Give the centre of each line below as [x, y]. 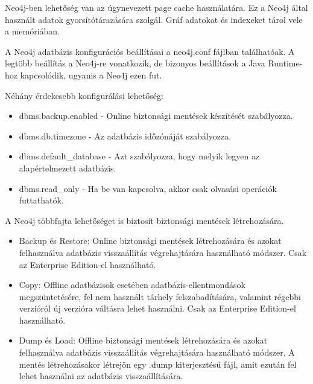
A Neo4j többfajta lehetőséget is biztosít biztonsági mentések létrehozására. [144, 220]
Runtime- [285, 63]
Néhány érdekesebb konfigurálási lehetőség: [84, 95]
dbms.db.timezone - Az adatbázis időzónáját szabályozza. [125, 136]
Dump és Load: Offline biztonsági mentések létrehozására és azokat [143, 340]
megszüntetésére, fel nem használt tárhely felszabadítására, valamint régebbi [160, 296]
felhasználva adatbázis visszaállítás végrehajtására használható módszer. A [157, 352]
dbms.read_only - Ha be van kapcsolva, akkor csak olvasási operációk [148, 188]
